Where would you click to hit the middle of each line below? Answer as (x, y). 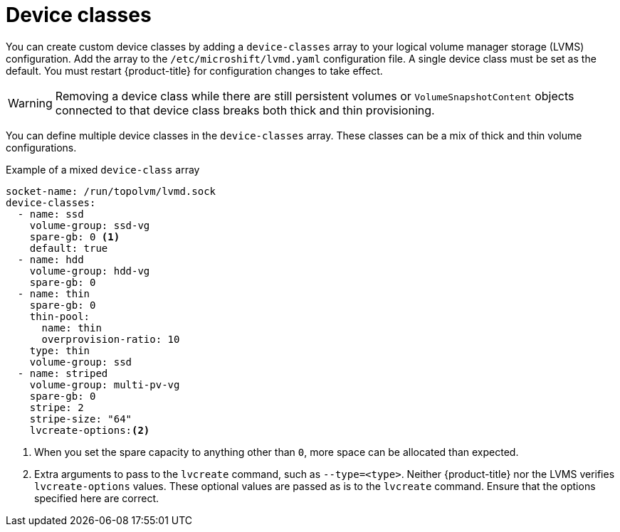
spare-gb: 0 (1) (75, 236)
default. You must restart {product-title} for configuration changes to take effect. (194, 70)
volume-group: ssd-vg (90, 225)
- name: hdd (51, 259)
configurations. (41, 147)
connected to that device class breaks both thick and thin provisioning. (245, 110)
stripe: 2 (57, 407)
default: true (69, 248)
